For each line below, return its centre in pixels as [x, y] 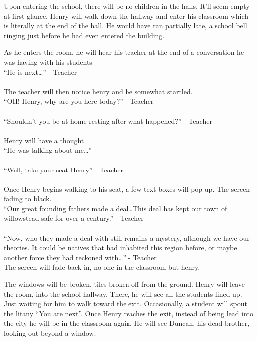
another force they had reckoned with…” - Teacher [80, 257]
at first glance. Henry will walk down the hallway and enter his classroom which [126, 16]
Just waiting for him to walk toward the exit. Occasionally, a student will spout [126, 303]
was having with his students [48, 62]
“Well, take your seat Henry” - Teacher [64, 169]
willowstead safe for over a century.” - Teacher [74, 218]
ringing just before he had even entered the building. [84, 35]
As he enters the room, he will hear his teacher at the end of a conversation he [124, 52]
